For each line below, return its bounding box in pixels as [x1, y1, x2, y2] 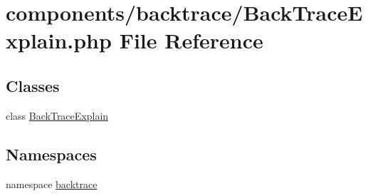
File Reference [119, 26, 263, 55]
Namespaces [6, 143, 97, 165]
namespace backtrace [6, 176, 98, 191]
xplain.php [6, 26, 112, 55]
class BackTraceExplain [6, 108, 109, 123]
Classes [6, 74, 60, 96]
